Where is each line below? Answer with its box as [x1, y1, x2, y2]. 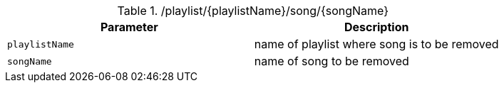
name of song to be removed [254, 54, 409, 68]
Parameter [100, 20, 158, 34]
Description [344, 20, 409, 34]
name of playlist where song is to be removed [254, 37, 499, 51]
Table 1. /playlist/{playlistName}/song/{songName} [117, 4, 389, 18]
